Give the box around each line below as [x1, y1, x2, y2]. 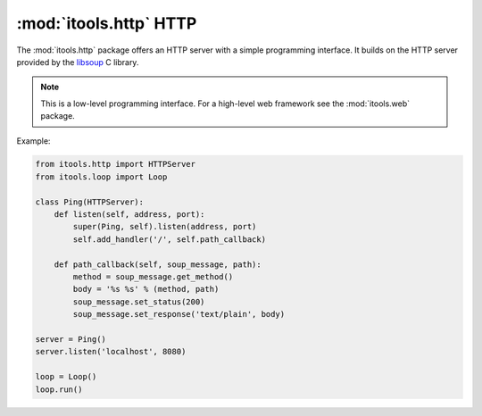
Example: [16, 135, 51, 146]
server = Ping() [35, 334, 107, 344]
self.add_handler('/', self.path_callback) [72, 234, 267, 245]
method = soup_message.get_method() [72, 272, 234, 281]
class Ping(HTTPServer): [35, 196, 145, 207]
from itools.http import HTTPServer [35, 159, 196, 170]
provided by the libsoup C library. [16, 56, 139, 67]
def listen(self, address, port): [54, 210, 205, 220]
